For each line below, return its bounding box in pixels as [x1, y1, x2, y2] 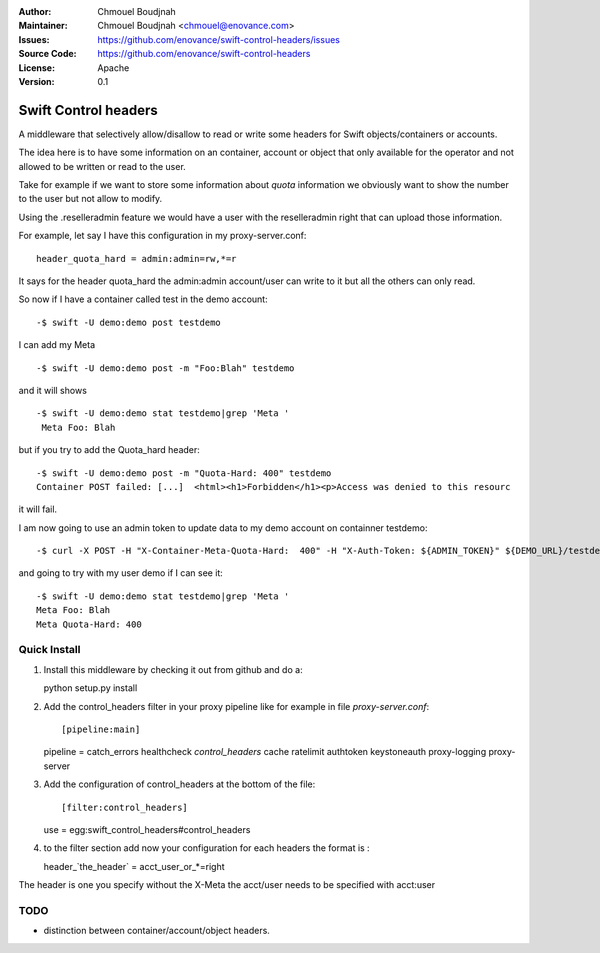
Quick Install [18, 643, 81, 657]
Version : [18, 75, 55, 87]
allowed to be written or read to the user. [18, 160, 187, 172]
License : [18, 61, 55, 74]
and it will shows [18, 384, 87, 396]
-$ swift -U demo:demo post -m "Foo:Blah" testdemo [36, 362, 295, 374]
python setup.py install [43, 682, 138, 694]
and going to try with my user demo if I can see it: [18, 567, 224, 579]
